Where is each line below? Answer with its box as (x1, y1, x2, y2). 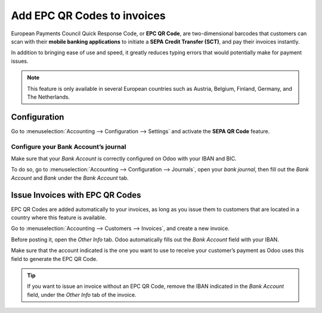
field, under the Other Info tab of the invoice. (27, 291, 137, 298)
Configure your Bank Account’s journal (11, 142, 126, 151)
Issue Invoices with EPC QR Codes (11, 190, 141, 200)
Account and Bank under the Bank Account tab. (11, 174, 129, 182)
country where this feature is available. (11, 214, 107, 221)
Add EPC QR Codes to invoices (11, 9, 166, 22)
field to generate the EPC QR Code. (11, 255, 98, 262)
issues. (11, 57, 29, 65)
